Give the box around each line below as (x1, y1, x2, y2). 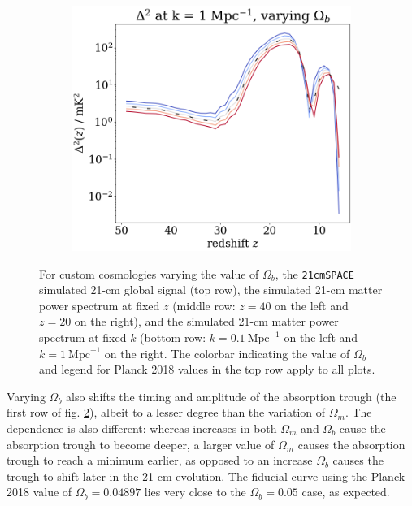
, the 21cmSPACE (275, 265, 354, 282)
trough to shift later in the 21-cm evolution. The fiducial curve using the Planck (7, 467, 405, 484)
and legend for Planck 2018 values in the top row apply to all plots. (39, 361, 375, 378)
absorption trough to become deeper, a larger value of (7, 435, 275, 452)
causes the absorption (297, 435, 405, 452)
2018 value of (7, 483, 72, 500)
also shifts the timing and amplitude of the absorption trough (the (66, 387, 397, 404)
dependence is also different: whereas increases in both (7, 420, 277, 436)
